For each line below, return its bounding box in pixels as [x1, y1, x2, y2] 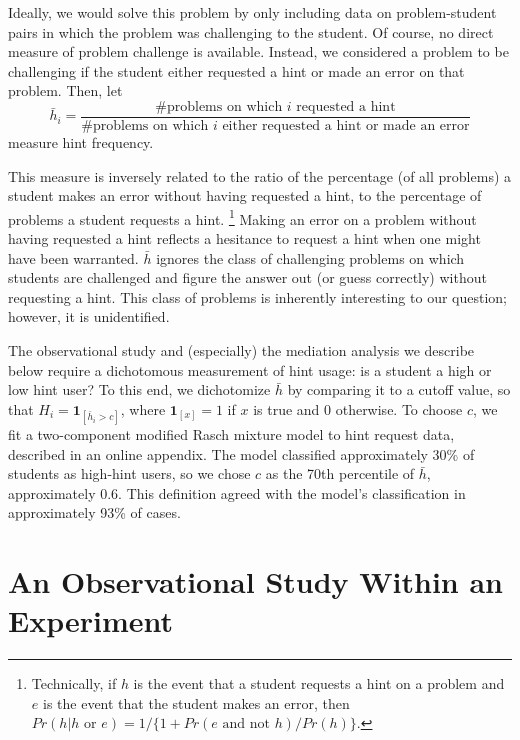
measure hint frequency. [8, 132, 154, 153]
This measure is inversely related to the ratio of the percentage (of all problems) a [8, 165, 512, 186]
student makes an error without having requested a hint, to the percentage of [8, 185, 482, 206]
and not [222, 717, 270, 732]
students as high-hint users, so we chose [8, 463, 251, 484]
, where [120, 398, 166, 419]
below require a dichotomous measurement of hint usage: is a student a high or [8, 359, 492, 380]
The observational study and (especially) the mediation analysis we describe [8, 340, 475, 361]
